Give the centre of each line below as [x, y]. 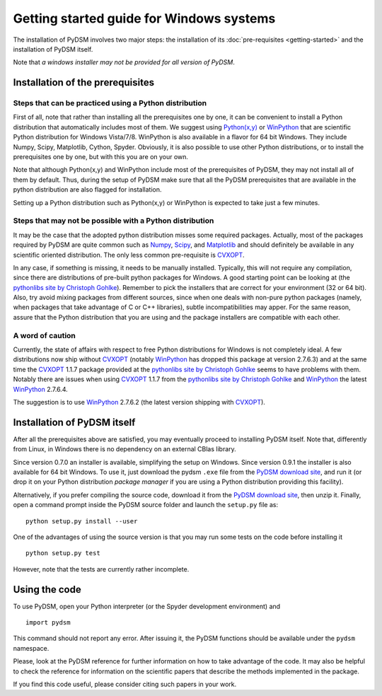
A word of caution [44, 335]
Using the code [47, 590]
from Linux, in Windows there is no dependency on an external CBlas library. [125, 449]
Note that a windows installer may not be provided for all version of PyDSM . [124, 62]
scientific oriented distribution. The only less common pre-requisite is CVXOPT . [129, 255]
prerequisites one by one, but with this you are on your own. [101, 157]
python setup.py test [63, 553]
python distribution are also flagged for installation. [87, 190]
